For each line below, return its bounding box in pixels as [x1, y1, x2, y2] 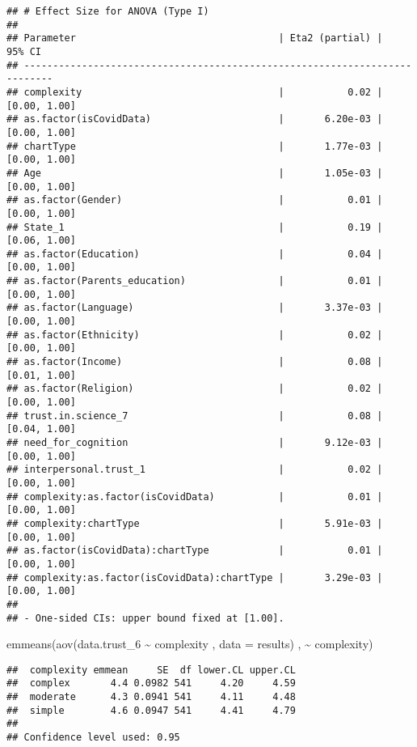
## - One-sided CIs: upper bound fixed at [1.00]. [6, 612, 284, 624]
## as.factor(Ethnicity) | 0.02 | [6, 329, 383, 341]
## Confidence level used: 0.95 [6, 732, 180, 744]
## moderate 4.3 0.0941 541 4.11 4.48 [6, 691, 296, 703]
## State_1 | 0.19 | [6, 221, 383, 233]
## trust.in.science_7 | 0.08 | [6, 410, 383, 422]
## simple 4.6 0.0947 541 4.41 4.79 [6, 704, 296, 716]
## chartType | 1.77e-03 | [6, 140, 383, 152]
